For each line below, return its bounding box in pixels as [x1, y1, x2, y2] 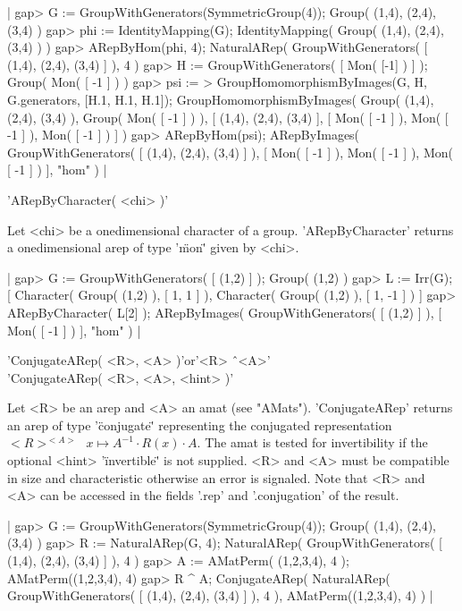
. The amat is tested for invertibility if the [197, 433, 428, 452]
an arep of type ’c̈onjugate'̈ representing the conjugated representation [7, 415, 392, 434]
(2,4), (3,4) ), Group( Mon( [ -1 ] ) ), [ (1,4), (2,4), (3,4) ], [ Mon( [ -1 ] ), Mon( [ [7, 107, 449, 126]
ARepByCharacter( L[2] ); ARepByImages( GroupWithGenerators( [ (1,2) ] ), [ [7, 302, 442, 321]
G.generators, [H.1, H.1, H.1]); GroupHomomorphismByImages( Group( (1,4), [7, 89, 434, 108]
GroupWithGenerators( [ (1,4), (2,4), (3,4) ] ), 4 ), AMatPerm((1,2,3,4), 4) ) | [7, 586, 433, 605]
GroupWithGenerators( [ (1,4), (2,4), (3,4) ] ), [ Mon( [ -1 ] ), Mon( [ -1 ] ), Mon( [7, 142, 453, 161]
